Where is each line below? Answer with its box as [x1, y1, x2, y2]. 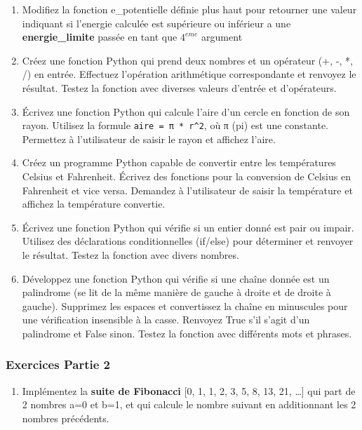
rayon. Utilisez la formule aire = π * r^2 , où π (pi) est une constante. [22, 118, 329, 133]
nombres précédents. [22, 410, 109, 425]
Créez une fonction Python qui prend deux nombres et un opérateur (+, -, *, [22, 53, 353, 67]
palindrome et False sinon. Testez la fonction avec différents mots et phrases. [22, 325, 352, 340]
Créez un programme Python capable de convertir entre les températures [22, 155, 336, 170]
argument [201, 29, 243, 44]
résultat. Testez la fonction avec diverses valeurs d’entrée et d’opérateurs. [22, 80, 337, 95]
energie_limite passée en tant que [22, 29, 177, 44]
